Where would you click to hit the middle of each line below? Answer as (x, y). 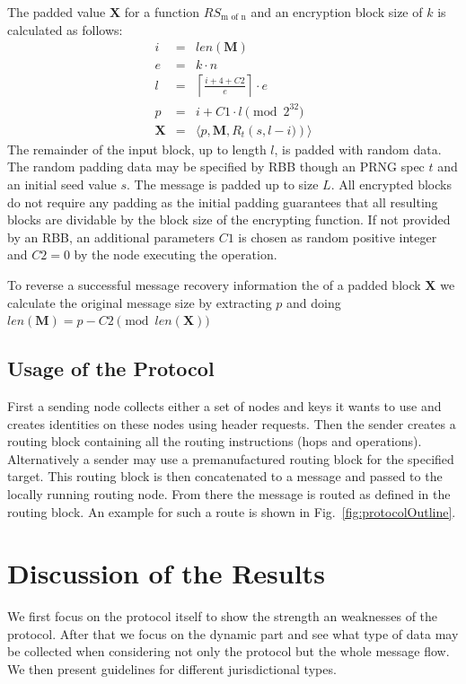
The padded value (57, 12)
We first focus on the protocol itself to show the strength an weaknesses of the (223, 616)
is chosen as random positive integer (338, 237)
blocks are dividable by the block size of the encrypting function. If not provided (229, 219)
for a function (162, 12)
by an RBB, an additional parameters (111, 237)
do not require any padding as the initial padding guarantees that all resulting (223, 202)
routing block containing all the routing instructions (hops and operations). (215, 441)
